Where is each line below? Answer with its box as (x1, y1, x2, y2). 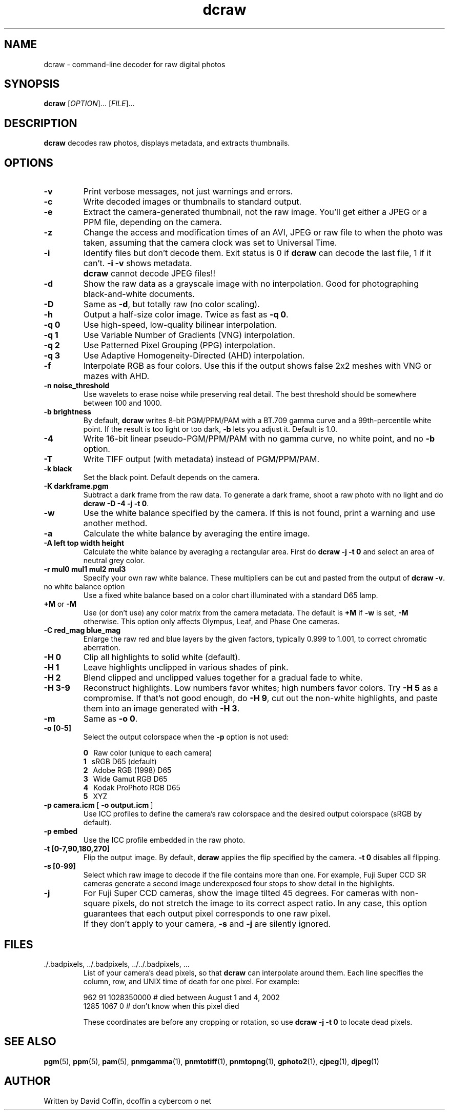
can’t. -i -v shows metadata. (83, 258, 192, 269)
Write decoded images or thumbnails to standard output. (83, 196, 302, 207)
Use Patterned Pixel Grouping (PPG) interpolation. (83, 340, 276, 351)
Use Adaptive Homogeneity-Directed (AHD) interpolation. (83, 350, 305, 361)
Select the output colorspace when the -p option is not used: (83, 732, 289, 742)
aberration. (83, 643, 120, 652)
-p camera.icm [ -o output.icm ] (44, 801, 153, 810)
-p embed (44, 827, 78, 836)
